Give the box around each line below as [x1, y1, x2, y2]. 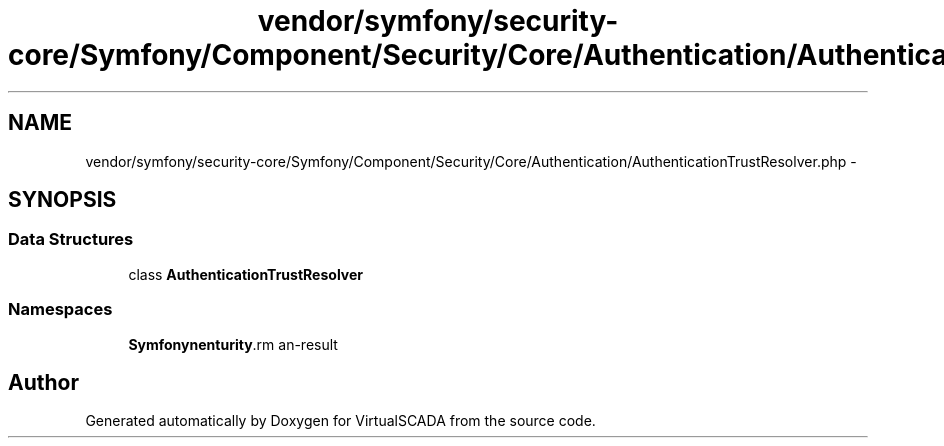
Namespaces [8, 299, 113, 320]
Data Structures [8, 229, 134, 250]
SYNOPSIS [8, 187, 117, 213]
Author [8, 369, 79, 395]
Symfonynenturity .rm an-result [128, 335, 338, 353]
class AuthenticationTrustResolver [128, 265, 363, 283]
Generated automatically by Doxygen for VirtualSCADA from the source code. [85, 412, 596, 430]
